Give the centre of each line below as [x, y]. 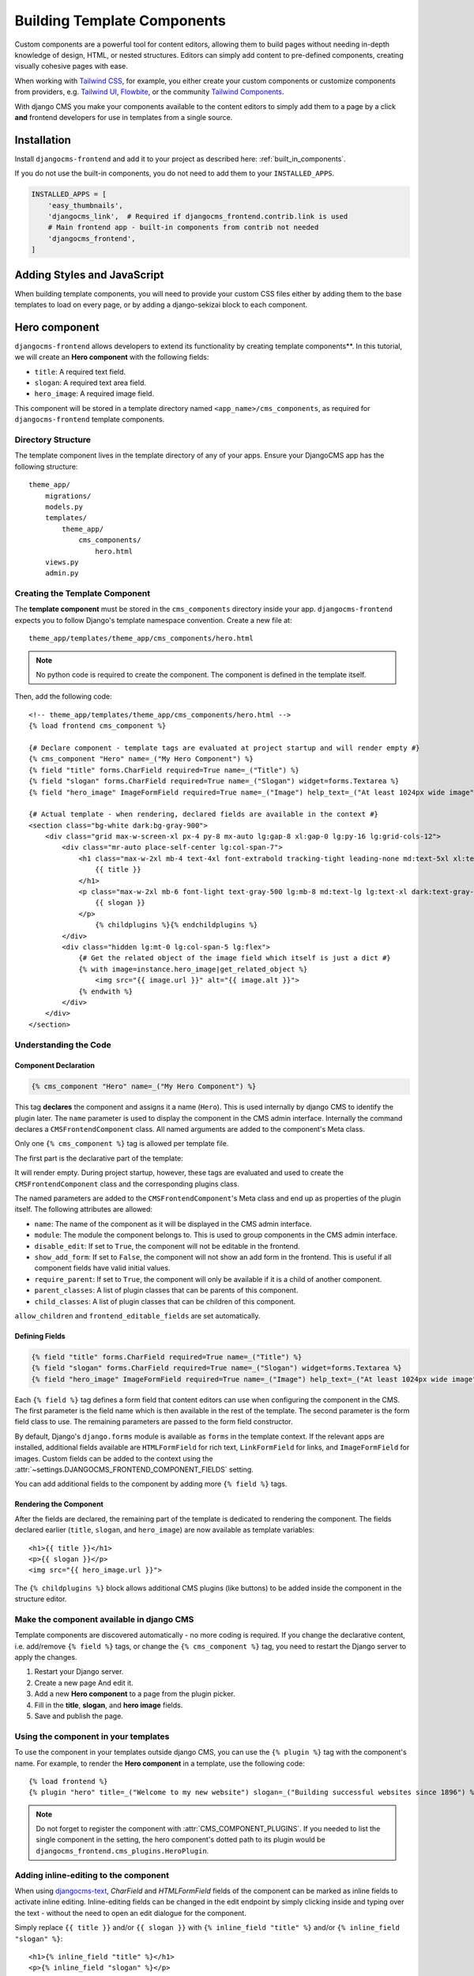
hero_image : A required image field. [94, 394]
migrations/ [68, 496]
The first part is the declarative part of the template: [99, 1158]
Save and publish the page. [79, 1716]
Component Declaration [55, 1065]
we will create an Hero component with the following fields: [112, 357]
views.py [62, 562]
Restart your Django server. [79, 1672]
